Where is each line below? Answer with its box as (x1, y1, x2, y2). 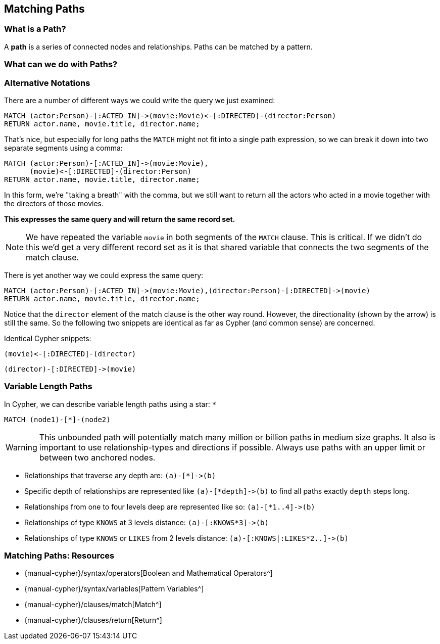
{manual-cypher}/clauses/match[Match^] (24, 600, 162, 609)
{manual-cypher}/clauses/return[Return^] (24, 616, 162, 625)
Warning (6, 442, 37, 452)
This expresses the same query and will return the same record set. (4, 214, 235, 223)
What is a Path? (4, 24, 66, 34)
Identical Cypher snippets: (4, 334, 91, 343)
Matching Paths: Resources (4, 550, 115, 561)
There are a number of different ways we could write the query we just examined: (4, 96, 275, 105)
